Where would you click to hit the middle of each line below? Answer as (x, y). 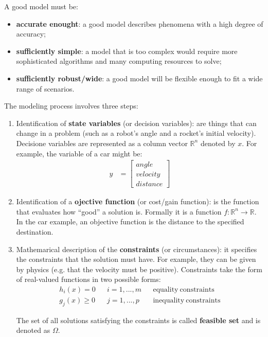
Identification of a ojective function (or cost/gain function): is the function (138, 201)
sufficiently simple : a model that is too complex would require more (127, 51)
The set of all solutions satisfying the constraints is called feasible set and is (138, 320)
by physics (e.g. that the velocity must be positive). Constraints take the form (139, 269)
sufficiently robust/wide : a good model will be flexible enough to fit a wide (139, 78)
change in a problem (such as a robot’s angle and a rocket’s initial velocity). (136, 133)
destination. (35, 232)
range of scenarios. (45, 88)
